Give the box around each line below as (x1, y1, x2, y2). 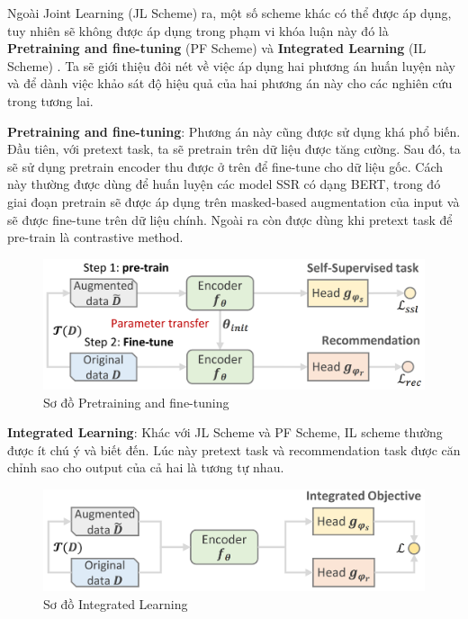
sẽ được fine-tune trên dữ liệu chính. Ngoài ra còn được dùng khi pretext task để (7, 210, 453, 229)
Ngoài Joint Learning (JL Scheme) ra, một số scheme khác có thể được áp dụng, (7, 4, 452, 22)
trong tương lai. (7, 91, 94, 110)
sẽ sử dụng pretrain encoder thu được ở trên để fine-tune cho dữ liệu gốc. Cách (7, 157, 444, 175)
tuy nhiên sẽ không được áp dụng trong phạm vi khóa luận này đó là (7, 21, 389, 40)
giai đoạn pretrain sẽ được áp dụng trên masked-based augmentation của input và (7, 192, 460, 211)
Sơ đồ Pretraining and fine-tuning (43, 392, 229, 411)
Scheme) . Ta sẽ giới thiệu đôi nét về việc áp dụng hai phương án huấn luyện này (7, 56, 455, 75)
